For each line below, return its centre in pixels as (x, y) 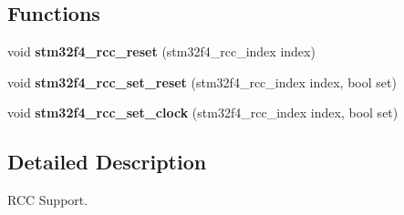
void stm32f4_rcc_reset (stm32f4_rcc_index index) (161, 51)
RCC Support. (48, 200)
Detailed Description (107, 162)
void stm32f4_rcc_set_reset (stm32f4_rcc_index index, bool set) (202, 82)
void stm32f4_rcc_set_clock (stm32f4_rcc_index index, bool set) (203, 113)
